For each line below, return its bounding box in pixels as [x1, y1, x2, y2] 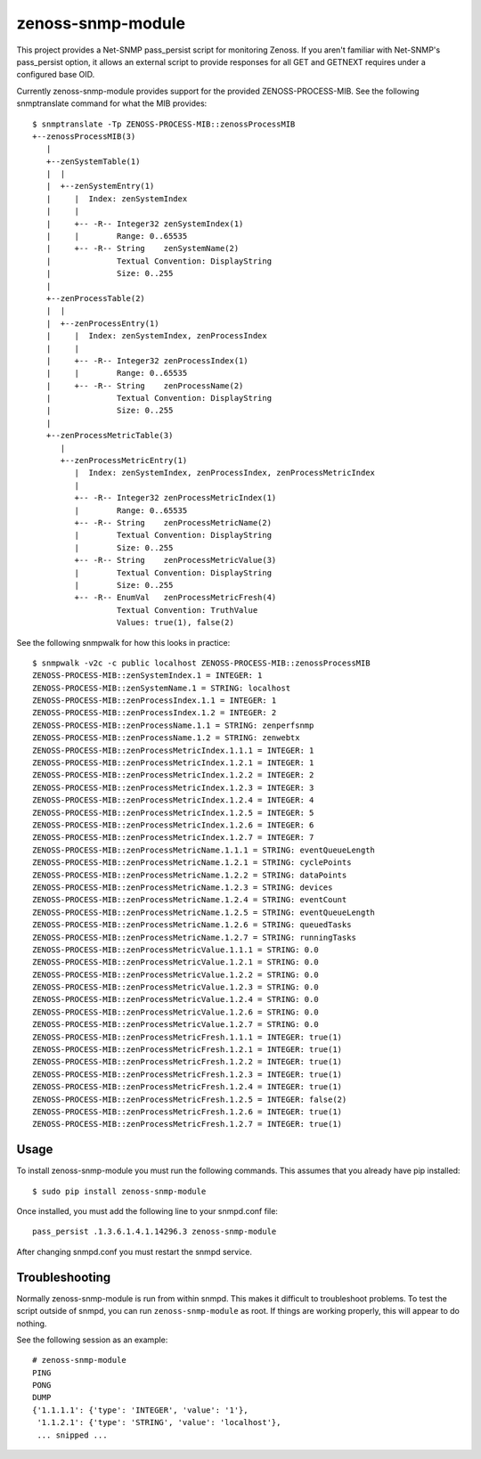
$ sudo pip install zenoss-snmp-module [32, 1186, 207, 1196]
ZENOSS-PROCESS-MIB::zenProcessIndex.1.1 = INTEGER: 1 [32, 696, 277, 705]
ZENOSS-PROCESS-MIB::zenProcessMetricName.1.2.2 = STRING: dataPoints [32, 869, 347, 880]
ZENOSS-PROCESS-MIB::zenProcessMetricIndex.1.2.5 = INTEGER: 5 [32, 807, 314, 818]
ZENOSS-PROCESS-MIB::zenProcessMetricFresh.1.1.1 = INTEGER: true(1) [32, 1031, 343, 1042]
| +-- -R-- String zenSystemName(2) [45, 243, 240, 254]
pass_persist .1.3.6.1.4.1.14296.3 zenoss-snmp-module [32, 1227, 277, 1237]
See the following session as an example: [16, 1334, 168, 1345]
